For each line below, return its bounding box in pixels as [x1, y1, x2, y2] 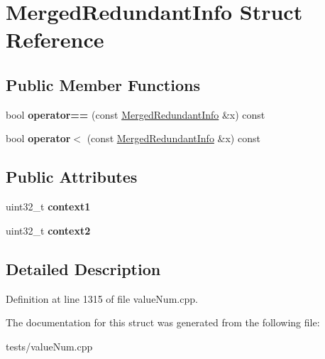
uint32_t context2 [6, 223, 91, 237]
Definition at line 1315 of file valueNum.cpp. [6, 291, 198, 306]
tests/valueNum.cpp [6, 338, 93, 353]
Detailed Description [6, 257, 161, 279]
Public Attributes [6, 166, 138, 188]
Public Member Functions [6, 73, 200, 95]
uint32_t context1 [6, 199, 91, 214]
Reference [6, 25, 104, 54]
